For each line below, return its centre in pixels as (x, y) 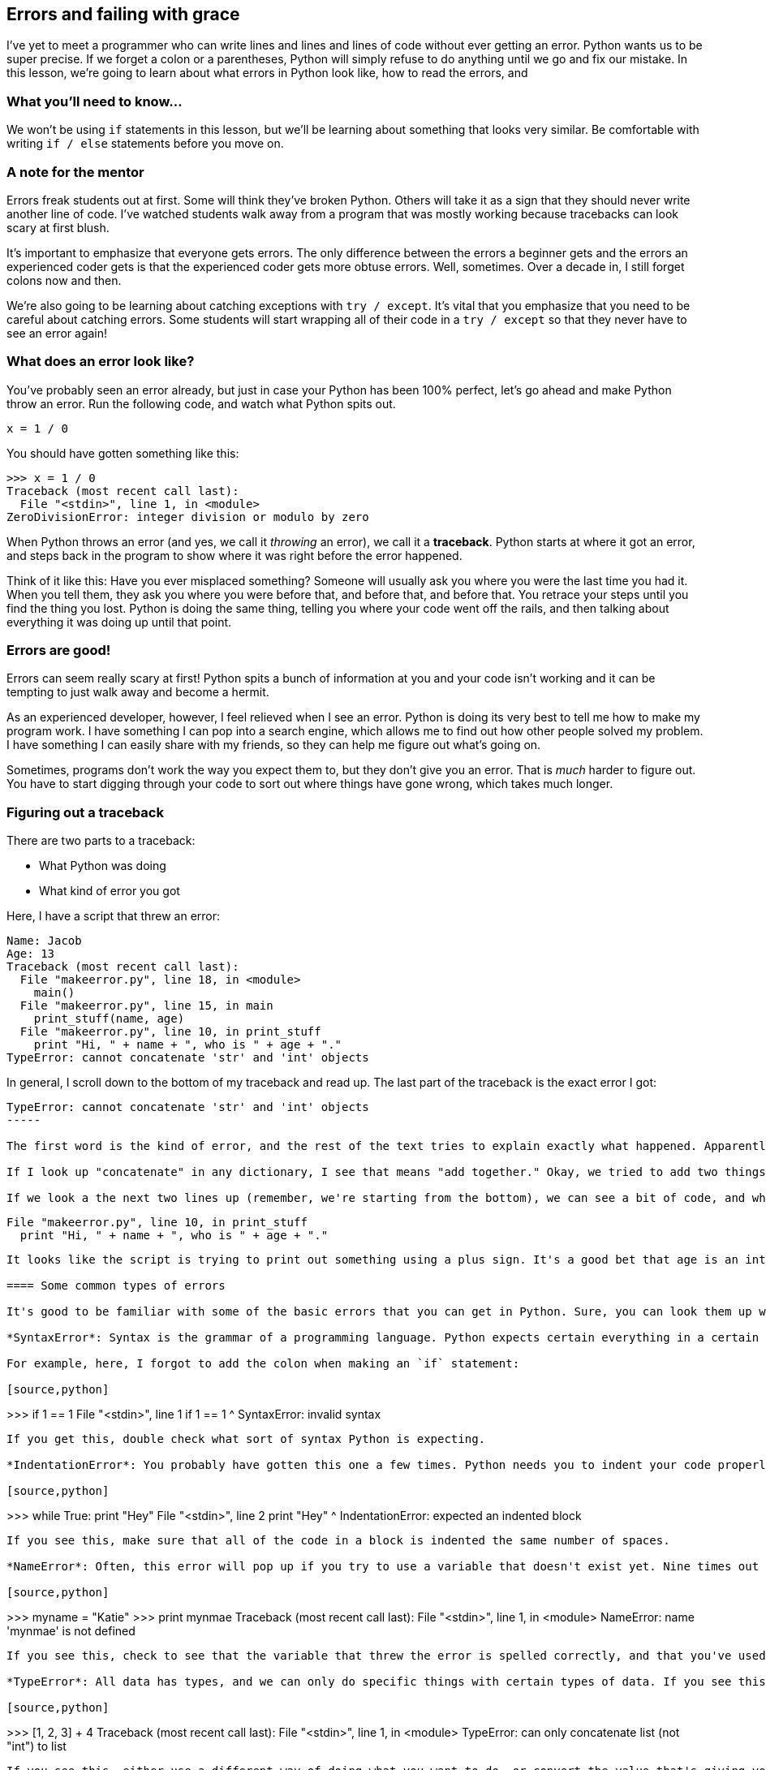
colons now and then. (64, 280)
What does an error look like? (101, 362)
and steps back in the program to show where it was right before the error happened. (235, 555)
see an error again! (57, 333)
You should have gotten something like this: (123, 453)
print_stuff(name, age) (109, 1019)
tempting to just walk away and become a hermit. (138, 692)
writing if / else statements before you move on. (145, 144)
